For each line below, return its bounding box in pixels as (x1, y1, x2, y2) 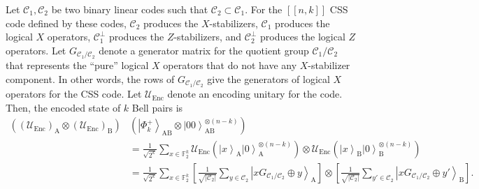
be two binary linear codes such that (51, 2, 208, 16)
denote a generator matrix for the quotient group (99, 43, 309, 57)
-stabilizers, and (173, 29, 242, 44)
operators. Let (6, 43, 66, 57)
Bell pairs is (131, 100, 183, 114)
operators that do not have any (163, 58, 297, 73)
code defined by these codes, (6, 15, 127, 30)
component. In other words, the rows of (6, 71, 175, 86)
